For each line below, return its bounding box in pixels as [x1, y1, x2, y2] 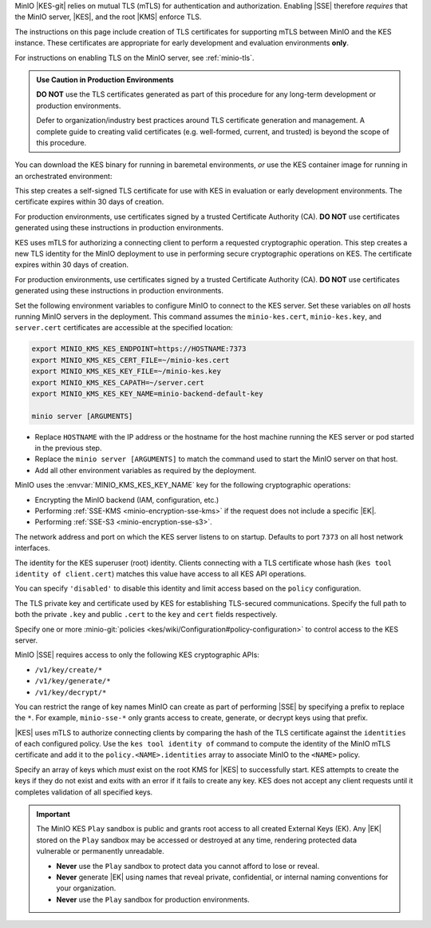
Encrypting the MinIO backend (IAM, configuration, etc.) [34, 495, 219, 504]
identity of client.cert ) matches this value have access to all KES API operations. [14, 568, 306, 579]
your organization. [56, 883, 117, 893]
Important [36, 810, 71, 819]
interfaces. [14, 544, 51, 553]
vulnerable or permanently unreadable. [36, 846, 165, 856]
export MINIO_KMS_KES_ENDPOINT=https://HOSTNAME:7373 [31, 345, 247, 353]
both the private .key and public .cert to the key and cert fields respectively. [14, 610, 278, 619]
